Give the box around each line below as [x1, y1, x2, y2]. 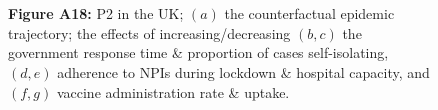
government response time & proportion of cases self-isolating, [8, 42, 389, 63]
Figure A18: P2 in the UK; [8, 3, 184, 24]
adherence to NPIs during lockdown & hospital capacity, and [57, 61, 430, 82]
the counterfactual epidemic [224, 3, 395, 24]
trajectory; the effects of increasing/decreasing [8, 22, 291, 43]
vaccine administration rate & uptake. [56, 81, 290, 102]
